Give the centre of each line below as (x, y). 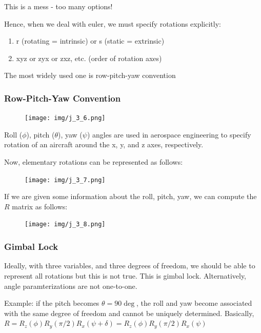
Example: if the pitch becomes (52, 303)
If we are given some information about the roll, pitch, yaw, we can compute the (130, 196)
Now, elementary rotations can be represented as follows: (94, 162)
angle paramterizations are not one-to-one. (71, 286)
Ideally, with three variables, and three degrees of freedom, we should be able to (130, 266)
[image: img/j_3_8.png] (65, 224)
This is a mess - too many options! (58, 6)
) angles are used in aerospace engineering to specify (169, 134)
